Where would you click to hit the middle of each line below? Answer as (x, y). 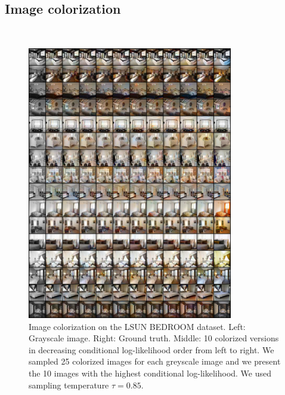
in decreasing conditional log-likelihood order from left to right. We (151, 349)
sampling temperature (69, 385)
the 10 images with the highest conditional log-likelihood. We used (150, 373)
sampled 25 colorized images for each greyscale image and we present (155, 361)
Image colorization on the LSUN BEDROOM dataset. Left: (137, 326)
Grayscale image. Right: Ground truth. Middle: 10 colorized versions (154, 338)
